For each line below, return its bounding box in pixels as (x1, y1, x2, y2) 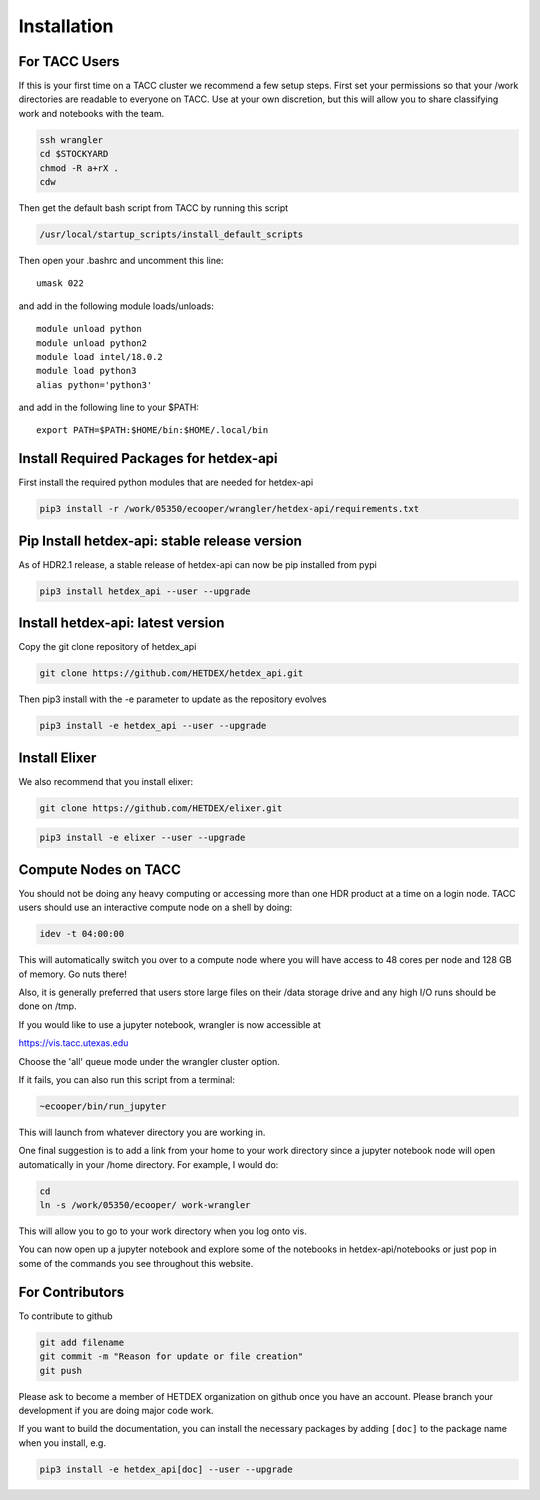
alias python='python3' (36, 379, 153, 390)
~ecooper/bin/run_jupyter (39, 1100, 167, 1112)
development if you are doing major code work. (18, 1404, 214, 1416)
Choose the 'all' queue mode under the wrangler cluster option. (18, 1055, 280, 1067)
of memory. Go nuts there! (18, 968, 127, 980)
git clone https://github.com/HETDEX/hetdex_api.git (39, 668, 304, 679)
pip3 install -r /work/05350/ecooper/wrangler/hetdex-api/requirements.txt (39, 503, 420, 515)
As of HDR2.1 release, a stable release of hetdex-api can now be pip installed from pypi (18, 558, 377, 570)
